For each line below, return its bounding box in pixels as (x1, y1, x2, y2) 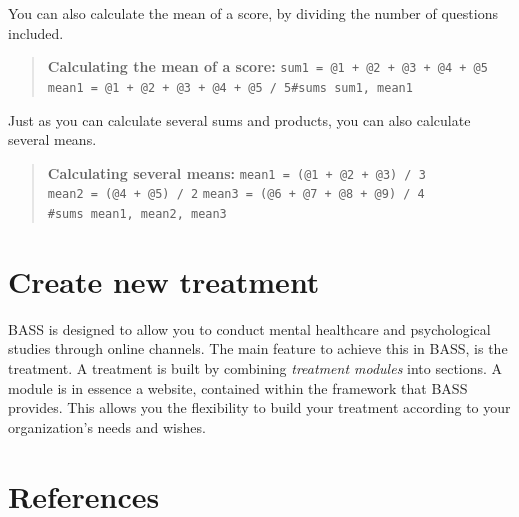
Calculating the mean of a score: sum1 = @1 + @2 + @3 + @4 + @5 (47, 56, 488, 77)
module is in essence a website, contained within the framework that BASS (8, 377, 468, 398)
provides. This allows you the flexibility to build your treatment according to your (8, 397, 511, 418)
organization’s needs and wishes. (8, 416, 206, 437)
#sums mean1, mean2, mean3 (47, 207, 227, 221)
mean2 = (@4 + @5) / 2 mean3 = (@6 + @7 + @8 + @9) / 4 (47, 187, 425, 202)
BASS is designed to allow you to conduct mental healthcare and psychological (8, 318, 491, 339)
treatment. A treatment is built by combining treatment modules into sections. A (8, 357, 503, 378)
